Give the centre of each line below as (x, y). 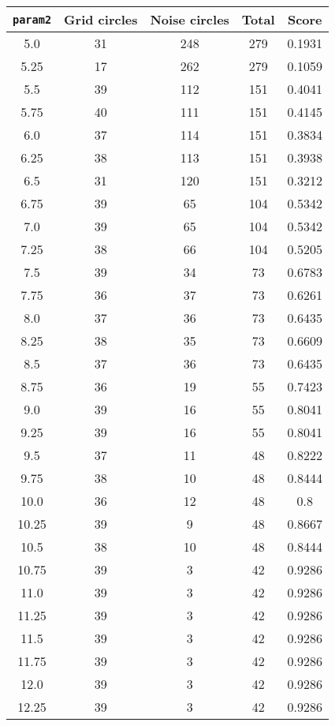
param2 (32, 19)
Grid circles (101, 19)
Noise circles (190, 19)
